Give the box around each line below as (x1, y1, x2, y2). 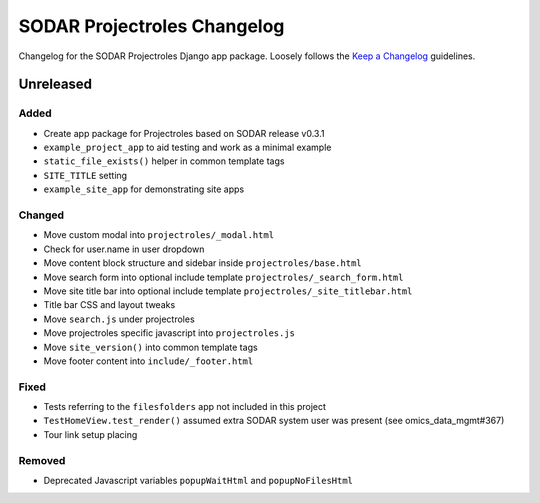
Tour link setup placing (43, 428, 138, 440)
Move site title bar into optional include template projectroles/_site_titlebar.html (43, 285, 413, 297)
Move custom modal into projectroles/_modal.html (43, 229, 275, 241)
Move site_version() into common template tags (43, 341, 259, 353)
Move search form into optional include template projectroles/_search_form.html (43, 271, 404, 283)
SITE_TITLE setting (43, 169, 128, 181)
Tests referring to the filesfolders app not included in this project (43, 401, 327, 413)
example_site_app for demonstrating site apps (43, 183, 245, 195)
